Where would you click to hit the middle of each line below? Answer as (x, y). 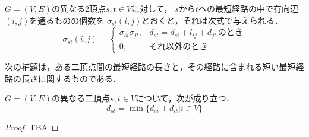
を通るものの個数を (67, 20)
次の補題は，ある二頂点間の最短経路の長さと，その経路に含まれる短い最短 (150, 67)
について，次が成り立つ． (185, 98)
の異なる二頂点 (81, 98)
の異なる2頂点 (78, 8)
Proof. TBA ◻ (32, 127)
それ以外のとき (179, 47)
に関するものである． (79, 78)
